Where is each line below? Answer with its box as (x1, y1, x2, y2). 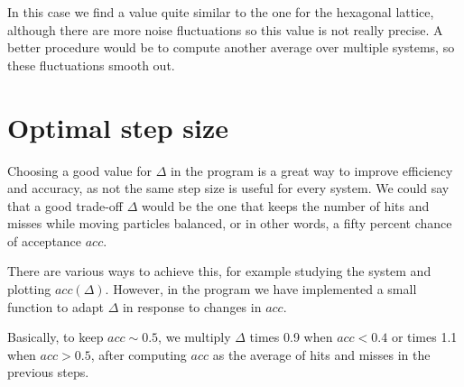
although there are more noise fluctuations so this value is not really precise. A (7, 20, 443, 39)
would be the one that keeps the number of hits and (141, 196, 430, 215)
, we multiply (158, 327, 231, 346)
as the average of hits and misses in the (212, 345, 431, 364)
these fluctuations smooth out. (7, 55, 175, 74)
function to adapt (7, 297, 104, 316)
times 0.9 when (249, 327, 333, 346)
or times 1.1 (391, 327, 458, 346)
